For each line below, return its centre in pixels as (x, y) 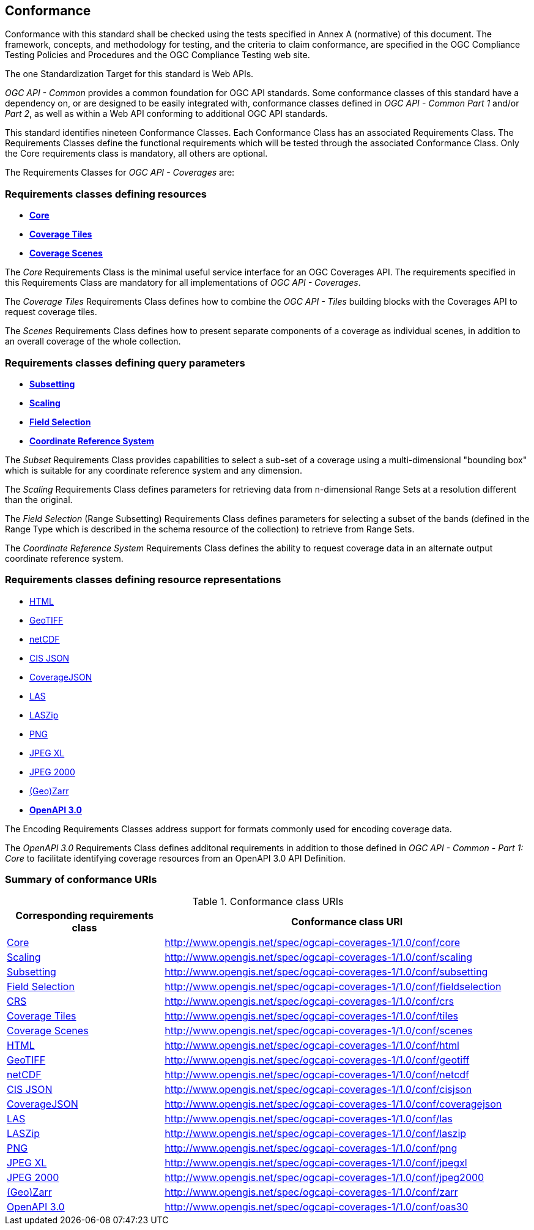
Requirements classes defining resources (106, 194)
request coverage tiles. (51, 312)
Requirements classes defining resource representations (143, 580)
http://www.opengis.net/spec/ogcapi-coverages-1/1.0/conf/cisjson (318, 1090)
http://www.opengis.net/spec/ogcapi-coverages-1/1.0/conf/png (311, 1148)
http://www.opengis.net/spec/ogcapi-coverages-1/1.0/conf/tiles (312, 1016)
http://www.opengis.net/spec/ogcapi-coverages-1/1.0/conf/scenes (319, 1031)
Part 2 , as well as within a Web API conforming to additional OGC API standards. (166, 114)
